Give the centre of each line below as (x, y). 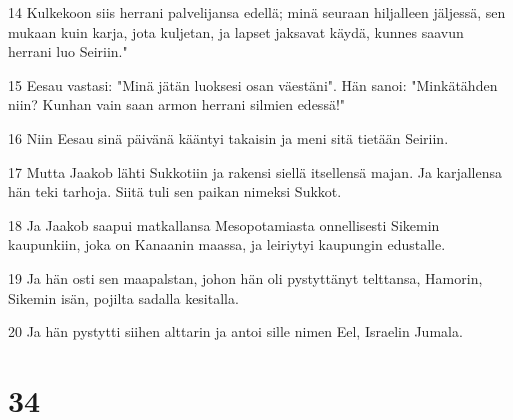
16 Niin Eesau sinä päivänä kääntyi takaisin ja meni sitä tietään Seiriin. (228, 137)
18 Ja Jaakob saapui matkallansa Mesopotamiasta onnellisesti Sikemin (224, 224)
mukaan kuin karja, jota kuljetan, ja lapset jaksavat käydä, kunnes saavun (236, 31)
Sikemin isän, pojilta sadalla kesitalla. (123, 297)
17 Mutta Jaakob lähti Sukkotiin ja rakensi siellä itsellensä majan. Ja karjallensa (255, 171)
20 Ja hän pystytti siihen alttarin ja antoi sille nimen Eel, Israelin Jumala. (235, 331)
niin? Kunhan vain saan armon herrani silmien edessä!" (177, 104)
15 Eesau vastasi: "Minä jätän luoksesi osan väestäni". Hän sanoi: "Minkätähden (253, 84)
